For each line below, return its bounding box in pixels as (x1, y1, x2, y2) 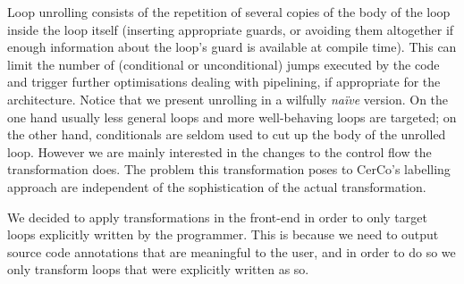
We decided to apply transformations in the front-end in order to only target (7, 207, 427, 226)
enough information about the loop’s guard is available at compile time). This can (7, 38, 457, 56)
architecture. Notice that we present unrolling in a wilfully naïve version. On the (7, 89, 449, 108)
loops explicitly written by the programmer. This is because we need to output (7, 225, 439, 244)
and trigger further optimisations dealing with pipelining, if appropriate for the (7, 72, 441, 91)
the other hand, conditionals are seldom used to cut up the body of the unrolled (7, 125, 446, 144)
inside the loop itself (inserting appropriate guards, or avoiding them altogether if (7, 20, 454, 38)
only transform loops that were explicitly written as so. (7, 260, 309, 279)
